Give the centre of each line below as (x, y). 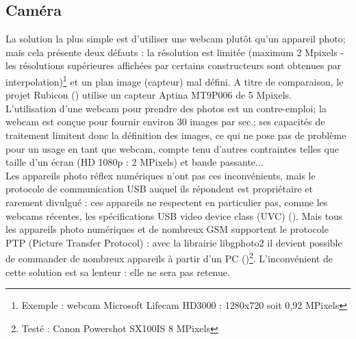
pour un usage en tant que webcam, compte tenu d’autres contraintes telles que (172, 148)
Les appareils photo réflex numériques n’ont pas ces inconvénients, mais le (161, 175)
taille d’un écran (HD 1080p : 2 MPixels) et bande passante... (135, 162)
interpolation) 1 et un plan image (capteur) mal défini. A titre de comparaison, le (175, 80)
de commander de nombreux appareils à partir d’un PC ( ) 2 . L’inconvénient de (169, 258)
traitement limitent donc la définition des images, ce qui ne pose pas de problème (176, 135)
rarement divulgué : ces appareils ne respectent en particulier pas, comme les (167, 202)
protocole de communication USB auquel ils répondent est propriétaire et (159, 189)
